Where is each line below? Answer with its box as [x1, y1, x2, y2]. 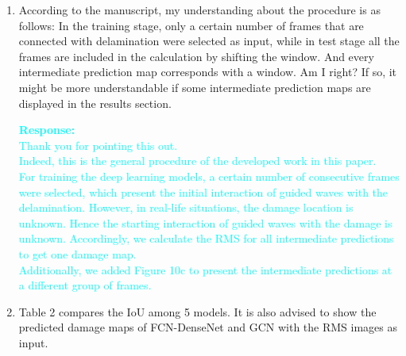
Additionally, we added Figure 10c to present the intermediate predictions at [18, 261, 392, 278]
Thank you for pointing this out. [18, 136, 178, 153]
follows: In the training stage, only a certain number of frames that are [18, 17, 364, 33]
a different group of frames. [18, 277, 152, 293]
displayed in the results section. [18, 94, 172, 111]
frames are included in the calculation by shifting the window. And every [18, 48, 374, 64]
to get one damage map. [18, 245, 137, 262]
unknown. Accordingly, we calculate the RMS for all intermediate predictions [18, 230, 394, 247]
